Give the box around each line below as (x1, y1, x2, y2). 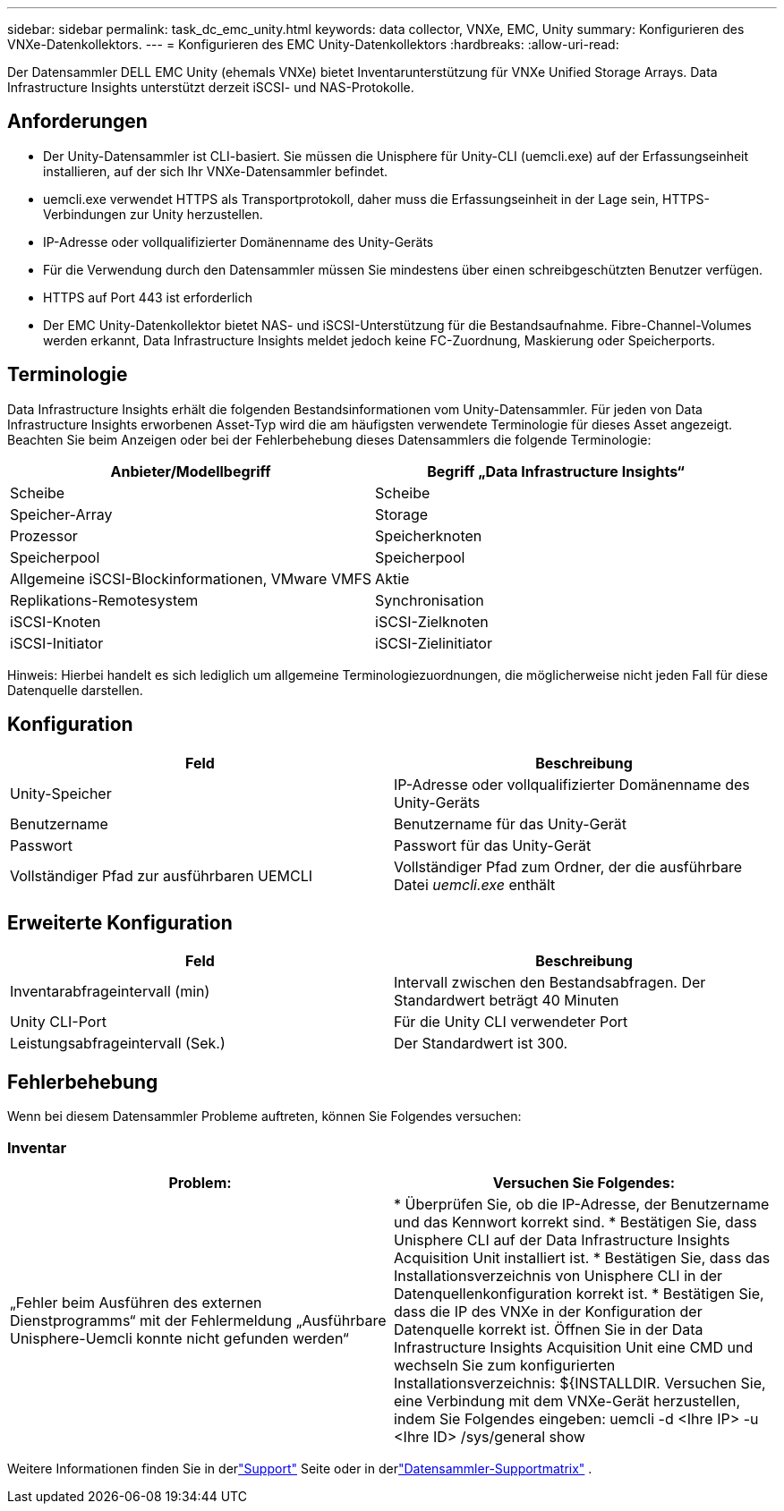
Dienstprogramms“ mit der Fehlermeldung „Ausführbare (10, 1311, 387, 1329)
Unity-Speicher (10, 784, 112, 802)
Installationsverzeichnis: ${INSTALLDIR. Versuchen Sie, (394, 1373, 766, 1392)
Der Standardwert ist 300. (394, 1034, 568, 1053)
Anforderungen (7, 110, 148, 133)
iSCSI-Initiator (10, 633, 104, 652)
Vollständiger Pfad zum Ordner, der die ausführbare (394, 857, 742, 876)
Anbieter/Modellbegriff (110, 462, 271, 480)
